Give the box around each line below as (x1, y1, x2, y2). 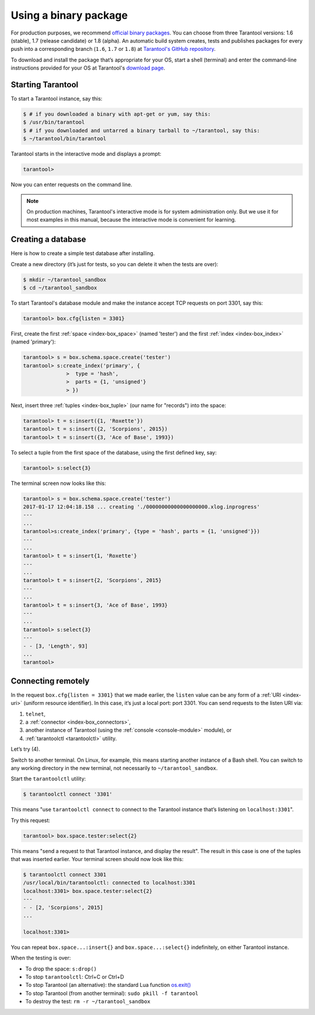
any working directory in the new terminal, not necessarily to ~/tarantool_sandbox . (10, 764, 218, 772)
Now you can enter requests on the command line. (10, 181, 132, 188)
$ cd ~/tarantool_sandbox (23, 284, 97, 291)
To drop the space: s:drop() (25, 965, 97, 972)
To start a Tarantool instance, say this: (10, 95, 103, 102)
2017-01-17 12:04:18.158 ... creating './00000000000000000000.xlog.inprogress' (23, 503, 260, 510)
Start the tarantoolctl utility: (10, 775, 86, 782)
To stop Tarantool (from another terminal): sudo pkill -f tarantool (25, 989, 198, 997)
